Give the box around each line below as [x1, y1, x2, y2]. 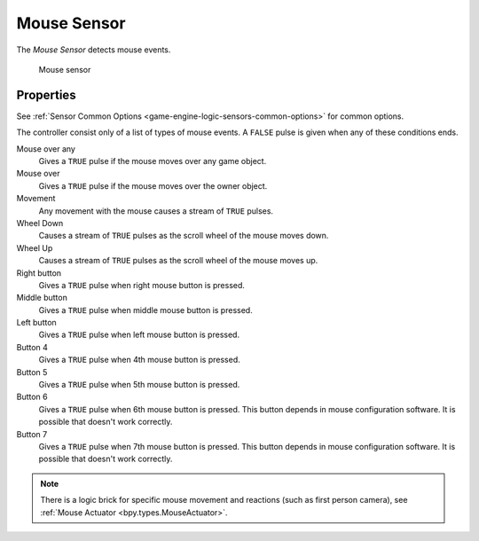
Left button [16, 318, 57, 328]
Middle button [16, 293, 68, 303]
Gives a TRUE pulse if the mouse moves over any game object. [38, 156, 267, 167]
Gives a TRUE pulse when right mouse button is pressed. [38, 279, 246, 290]
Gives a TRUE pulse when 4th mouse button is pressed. [38, 355, 240, 365]
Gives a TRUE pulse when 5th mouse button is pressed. [38, 380, 240, 390]
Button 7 [16, 428, 48, 439]
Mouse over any [16, 143, 75, 154]
